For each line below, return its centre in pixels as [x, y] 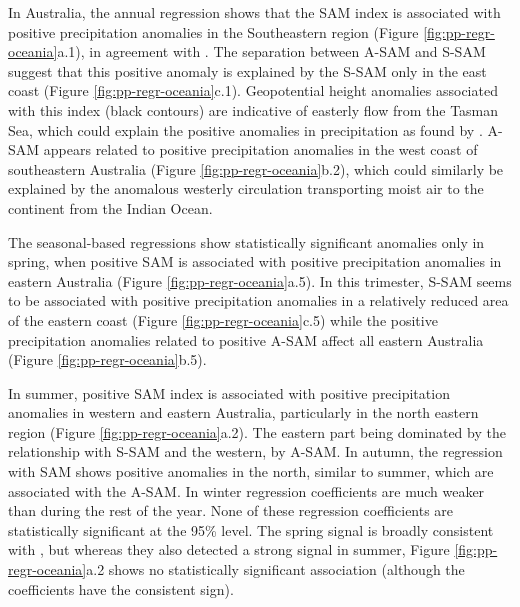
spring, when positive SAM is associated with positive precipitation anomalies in [255, 261]
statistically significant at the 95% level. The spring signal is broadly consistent [251, 529]
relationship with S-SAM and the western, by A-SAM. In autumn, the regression [255, 451]
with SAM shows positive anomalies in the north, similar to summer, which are [251, 471]
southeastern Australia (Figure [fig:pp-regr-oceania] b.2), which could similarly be [256, 168]
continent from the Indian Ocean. [110, 207]
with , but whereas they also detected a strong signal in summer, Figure [229, 549]
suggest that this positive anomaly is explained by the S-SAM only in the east [247, 70]
